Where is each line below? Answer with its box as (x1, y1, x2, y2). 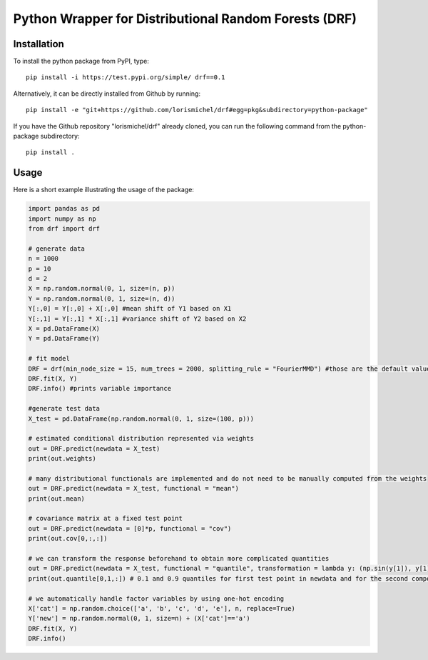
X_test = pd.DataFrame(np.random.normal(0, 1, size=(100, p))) (28, 414, 255, 423)
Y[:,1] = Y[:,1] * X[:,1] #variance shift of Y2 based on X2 (28, 314, 247, 323)
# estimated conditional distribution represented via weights (28, 434, 255, 443)
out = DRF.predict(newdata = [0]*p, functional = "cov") (28, 524, 232, 532)
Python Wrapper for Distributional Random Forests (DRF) (13, 11, 357, 26)
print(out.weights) (28, 454, 96, 463)
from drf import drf (28, 225, 100, 233)
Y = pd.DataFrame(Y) (28, 334, 100, 343)
